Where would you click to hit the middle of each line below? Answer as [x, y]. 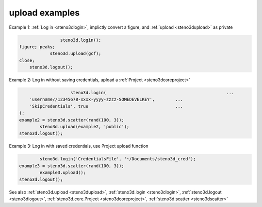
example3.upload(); [63, 173]
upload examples [44, 13]
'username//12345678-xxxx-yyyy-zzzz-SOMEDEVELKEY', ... [106, 99]
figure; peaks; [37, 47]
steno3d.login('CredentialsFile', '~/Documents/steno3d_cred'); [118, 159]
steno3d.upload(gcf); [75, 54]
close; [27, 60]
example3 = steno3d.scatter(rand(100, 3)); [72, 166]
